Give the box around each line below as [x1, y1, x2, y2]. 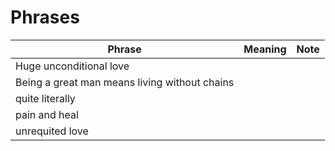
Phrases [10, 6, 80, 29]
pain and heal [15, 107, 79, 121]
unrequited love [15, 124, 89, 138]
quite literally [15, 91, 76, 105]
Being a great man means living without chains [15, 75, 235, 89]
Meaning [243, 42, 287, 56]
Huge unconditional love [15, 59, 130, 73]
